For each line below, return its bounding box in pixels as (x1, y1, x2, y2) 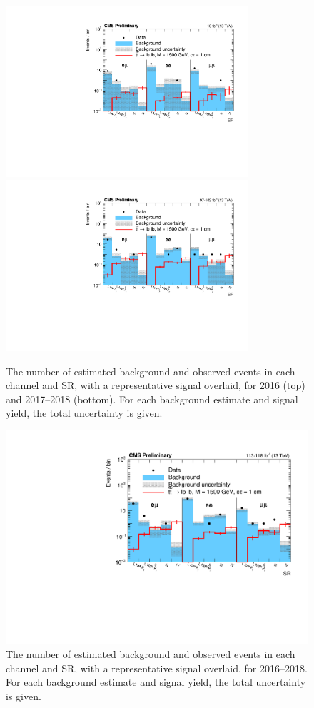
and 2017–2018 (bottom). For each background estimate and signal (6, 391, 298, 406)
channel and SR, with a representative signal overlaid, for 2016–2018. (6, 660, 308, 675)
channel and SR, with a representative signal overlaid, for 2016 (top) (6, 378, 305, 393)
